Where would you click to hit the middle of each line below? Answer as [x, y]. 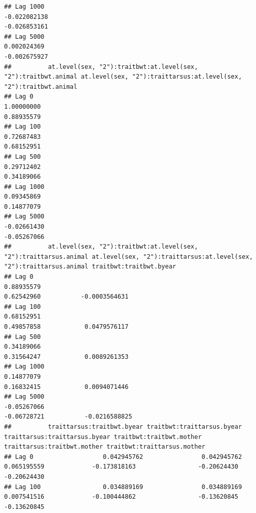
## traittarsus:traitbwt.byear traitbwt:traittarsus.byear [123, 426]
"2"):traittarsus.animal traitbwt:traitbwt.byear [90, 267]
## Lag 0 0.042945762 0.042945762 [123, 457]
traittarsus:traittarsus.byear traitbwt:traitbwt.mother [103, 437]
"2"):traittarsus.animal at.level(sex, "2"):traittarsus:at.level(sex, [129, 256]
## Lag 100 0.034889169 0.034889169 [123, 487]
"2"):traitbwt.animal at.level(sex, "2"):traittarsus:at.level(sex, [123, 77]
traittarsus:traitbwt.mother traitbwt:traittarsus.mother [105, 447]
